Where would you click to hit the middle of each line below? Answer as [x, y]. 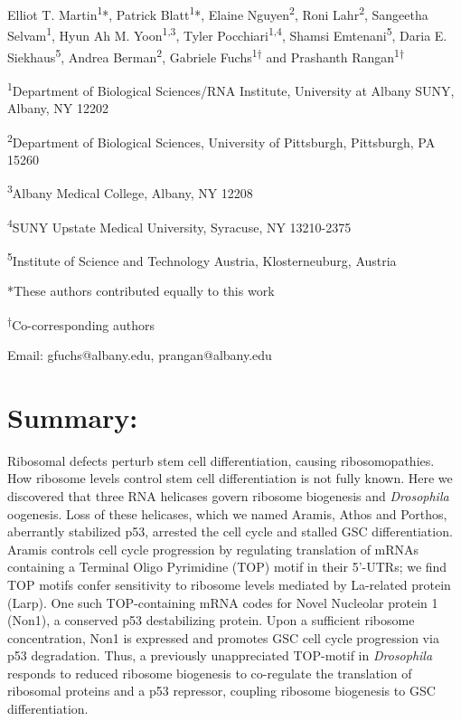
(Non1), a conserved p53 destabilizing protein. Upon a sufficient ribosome [211, 620]
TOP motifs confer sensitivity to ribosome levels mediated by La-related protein [229, 584]
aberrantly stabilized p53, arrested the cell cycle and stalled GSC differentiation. [230, 531]
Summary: [73, 417]
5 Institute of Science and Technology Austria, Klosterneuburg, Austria [202, 259]
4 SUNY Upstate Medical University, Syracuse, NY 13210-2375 [179, 225]
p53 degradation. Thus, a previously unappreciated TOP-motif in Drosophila [220, 655]
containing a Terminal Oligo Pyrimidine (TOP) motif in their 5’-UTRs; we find [227, 567]
